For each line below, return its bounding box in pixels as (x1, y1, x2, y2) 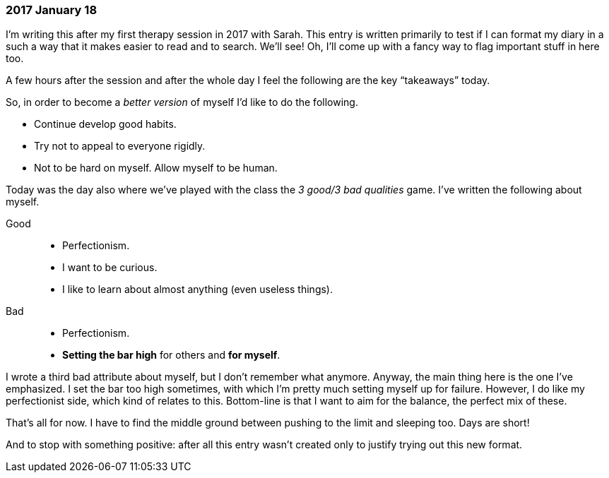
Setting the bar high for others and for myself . (62, 349, 280, 362)
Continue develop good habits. (34, 118, 177, 131)
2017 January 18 (6, 3, 97, 17)
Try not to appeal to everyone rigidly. (34, 140, 206, 153)
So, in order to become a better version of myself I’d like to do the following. (6, 96, 358, 109)
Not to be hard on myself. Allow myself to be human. (34, 162, 278, 174)
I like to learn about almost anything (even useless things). (62, 283, 333, 296)
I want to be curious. (62, 261, 158, 274)
